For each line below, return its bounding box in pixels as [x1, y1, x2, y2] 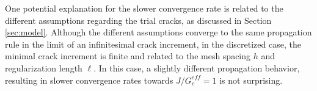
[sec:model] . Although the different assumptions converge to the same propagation [5, 26, 312, 38]
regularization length [5, 61, 82, 74]
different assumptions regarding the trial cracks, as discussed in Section [5, 13, 272, 26]
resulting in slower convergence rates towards [5, 73, 173, 86]
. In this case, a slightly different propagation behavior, [93, 61, 300, 74]
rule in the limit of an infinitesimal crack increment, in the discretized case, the [5, 37, 301, 50]
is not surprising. [219, 73, 283, 86]
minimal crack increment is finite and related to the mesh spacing [5, 49, 251, 62]
